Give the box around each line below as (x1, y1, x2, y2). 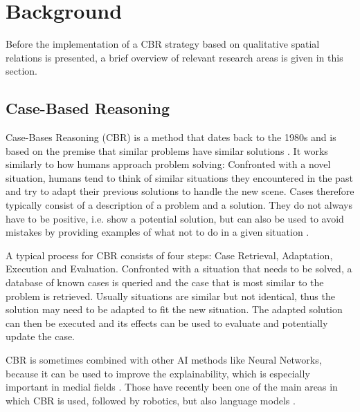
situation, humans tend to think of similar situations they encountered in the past (6, 170, 353, 185)
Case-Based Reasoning (6, 97, 170, 119)
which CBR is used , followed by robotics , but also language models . (6, 393, 296, 407)
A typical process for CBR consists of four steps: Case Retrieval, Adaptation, (6, 247, 333, 262)
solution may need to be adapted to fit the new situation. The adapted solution (6, 302, 343, 317)
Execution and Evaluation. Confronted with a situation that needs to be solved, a (6, 261, 352, 276)
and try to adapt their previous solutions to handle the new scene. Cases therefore (6, 184, 354, 198)
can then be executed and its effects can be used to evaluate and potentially (6, 315, 328, 330)
